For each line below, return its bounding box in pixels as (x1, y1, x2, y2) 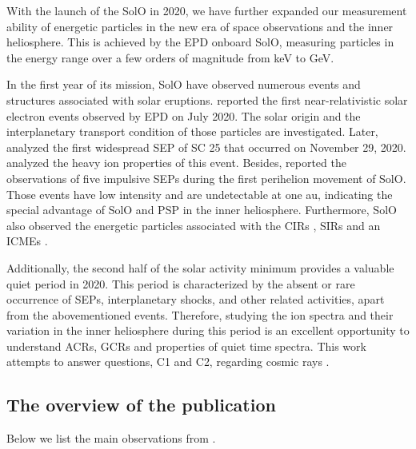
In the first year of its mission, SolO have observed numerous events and (6, 76, 361, 93)
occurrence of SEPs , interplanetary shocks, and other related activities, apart (6, 291, 385, 308)
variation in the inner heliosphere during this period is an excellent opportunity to (6, 322, 410, 339)
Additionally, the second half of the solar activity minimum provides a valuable (6, 259, 394, 276)
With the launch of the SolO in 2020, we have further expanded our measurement (6, 2, 407, 18)
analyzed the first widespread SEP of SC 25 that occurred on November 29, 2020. (6, 138, 406, 155)
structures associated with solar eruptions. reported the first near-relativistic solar (6, 91, 408, 108)
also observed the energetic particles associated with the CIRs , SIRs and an (6, 217, 381, 233)
